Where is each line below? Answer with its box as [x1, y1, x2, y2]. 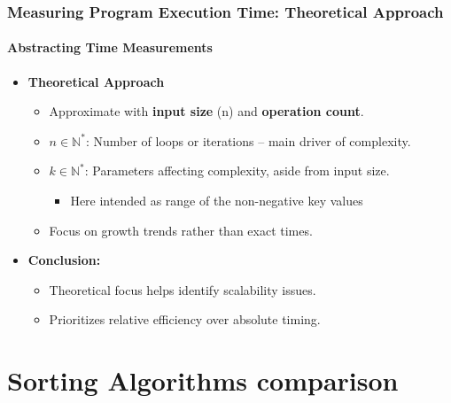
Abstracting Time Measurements [7, 38, 213, 57]
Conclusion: [27, 251, 101, 269]
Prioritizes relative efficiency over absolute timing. [49, 310, 321, 329]
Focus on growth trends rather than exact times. [49, 221, 313, 239]
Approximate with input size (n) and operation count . [49, 102, 364, 120]
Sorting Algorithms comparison [7, 362, 399, 399]
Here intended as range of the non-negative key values [70, 191, 363, 210]
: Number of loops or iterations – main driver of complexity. [85, 131, 411, 150]
